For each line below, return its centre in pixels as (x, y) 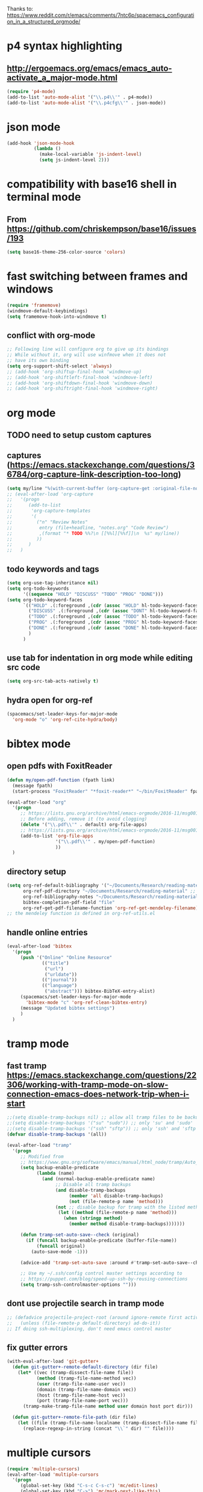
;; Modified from (42, 1157)
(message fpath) (33, 786)
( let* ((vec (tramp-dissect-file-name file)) (76, 1373)
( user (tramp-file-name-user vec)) (81, 1384)
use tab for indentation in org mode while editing (100, 658)
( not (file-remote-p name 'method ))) (116, 1201)
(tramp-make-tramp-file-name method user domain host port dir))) (108, 1406)
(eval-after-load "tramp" (39, 1145)
